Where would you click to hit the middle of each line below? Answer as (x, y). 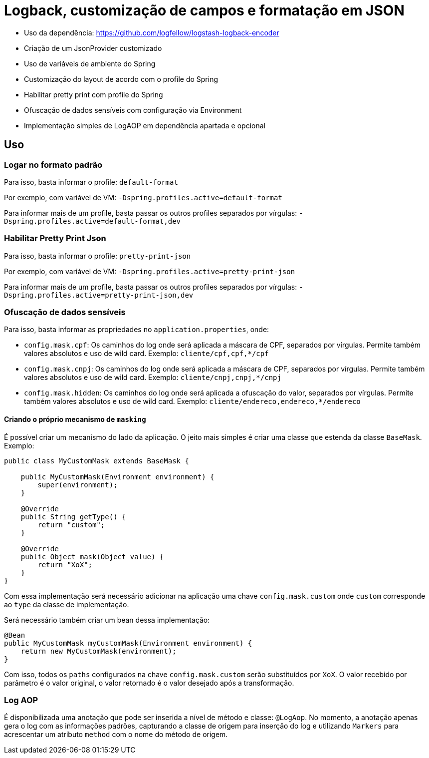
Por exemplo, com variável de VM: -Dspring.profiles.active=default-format (143, 197)
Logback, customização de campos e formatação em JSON (204, 10)
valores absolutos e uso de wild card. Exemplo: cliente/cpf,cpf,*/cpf (146, 354)
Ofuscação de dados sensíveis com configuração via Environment (133, 110)
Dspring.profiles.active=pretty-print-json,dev (99, 295)
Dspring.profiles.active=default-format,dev (93, 221)
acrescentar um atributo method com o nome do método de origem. (116, 735)
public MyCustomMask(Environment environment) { (117, 477)
